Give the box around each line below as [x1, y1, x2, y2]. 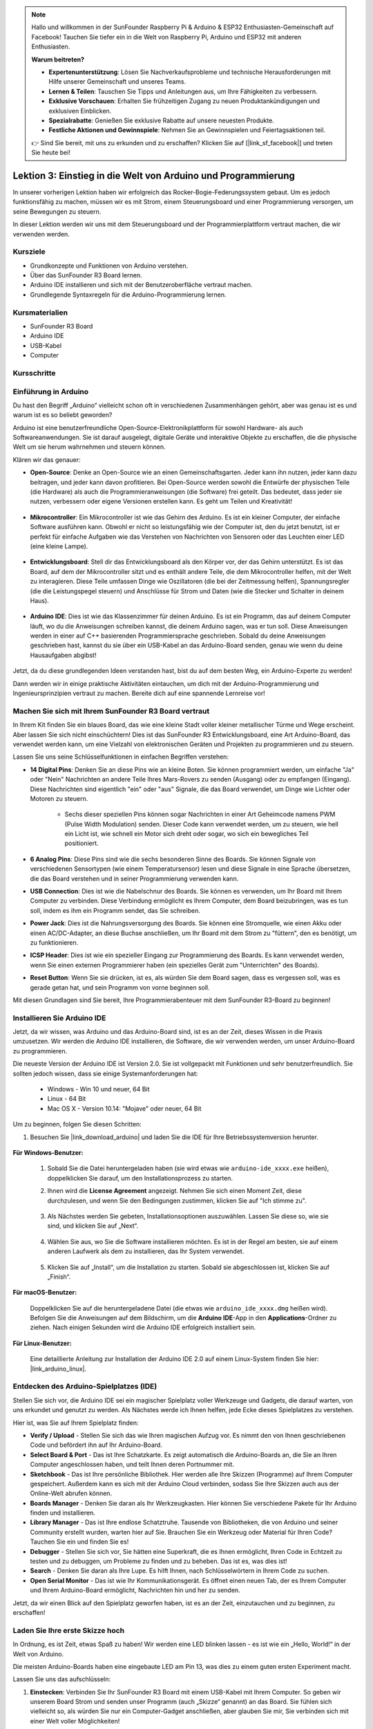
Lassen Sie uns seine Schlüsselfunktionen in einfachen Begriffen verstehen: [12, 752, 229, 761]
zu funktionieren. [30, 938, 79, 947]
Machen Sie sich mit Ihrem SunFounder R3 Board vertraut [12, 706, 210, 716]
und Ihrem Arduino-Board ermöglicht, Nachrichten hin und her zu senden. [30, 1586, 241, 1594]
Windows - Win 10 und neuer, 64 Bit [47, 1085, 150, 1093]
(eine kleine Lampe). [30, 542, 88, 550]
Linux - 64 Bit [47, 1095, 86, 1103]
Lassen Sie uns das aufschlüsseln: [12, 1675, 111, 1683]
